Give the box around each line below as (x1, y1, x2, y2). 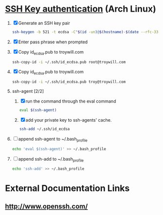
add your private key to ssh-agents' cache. (25, 117, 112, 123)
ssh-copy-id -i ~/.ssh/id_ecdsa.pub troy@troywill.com (12, 79, 126, 85)
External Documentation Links (5, 183, 130, 194)
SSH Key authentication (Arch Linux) (5, 3, 157, 15)
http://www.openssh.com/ (5, 202, 88, 210)
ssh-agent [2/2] (12, 89, 44, 94)
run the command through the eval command (25, 98, 116, 104)
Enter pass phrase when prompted (18, 39, 88, 45)
